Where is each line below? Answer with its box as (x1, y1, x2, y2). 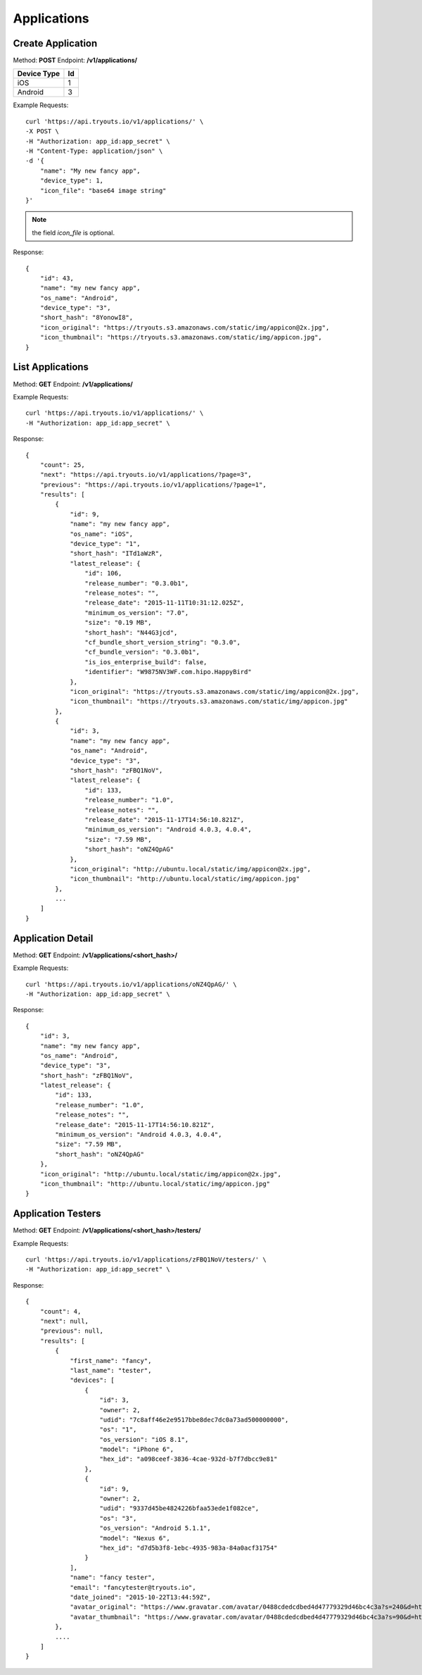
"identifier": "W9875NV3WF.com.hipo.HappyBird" (84, 668, 252, 676)
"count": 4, (39, 1307, 82, 1315)
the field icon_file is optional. (32, 228, 115, 237)
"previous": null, (39, 1327, 104, 1335)
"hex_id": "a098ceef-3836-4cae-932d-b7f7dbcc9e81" (99, 1455, 278, 1463)
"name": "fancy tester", (70, 1574, 156, 1581)
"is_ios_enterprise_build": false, (84, 658, 207, 666)
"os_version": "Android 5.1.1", (99, 1524, 211, 1532)
